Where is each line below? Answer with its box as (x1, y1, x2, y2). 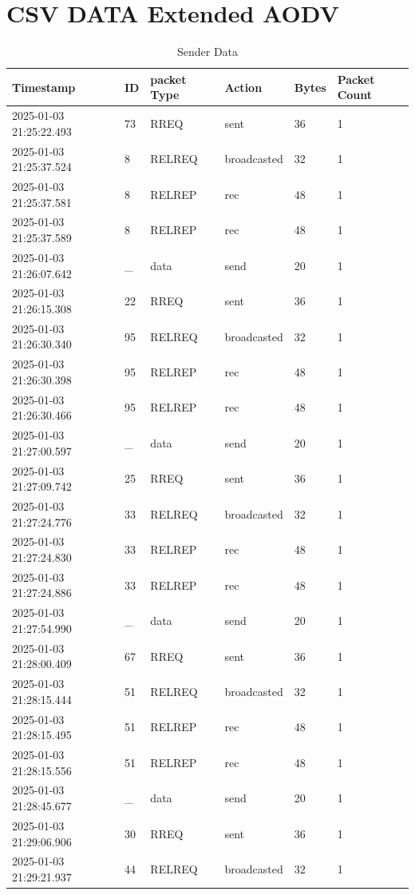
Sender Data (176, 43, 239, 60)
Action (224, 78, 263, 95)
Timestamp (12, 78, 76, 95)
